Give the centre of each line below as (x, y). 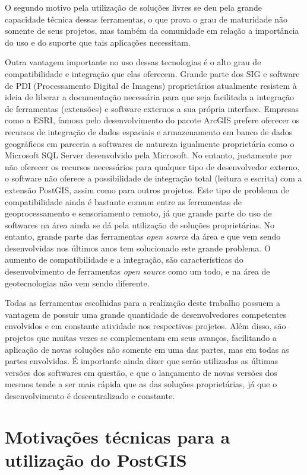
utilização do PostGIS (96, 459)
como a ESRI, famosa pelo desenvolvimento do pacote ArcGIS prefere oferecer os (152, 120)
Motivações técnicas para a (118, 436)
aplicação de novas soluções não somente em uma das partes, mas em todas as (147, 349)
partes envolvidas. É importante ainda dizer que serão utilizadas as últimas (142, 361)
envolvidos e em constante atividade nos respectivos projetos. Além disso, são (145, 326)
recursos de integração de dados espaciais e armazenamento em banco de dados (149, 131)
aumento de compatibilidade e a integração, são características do (124, 259)
